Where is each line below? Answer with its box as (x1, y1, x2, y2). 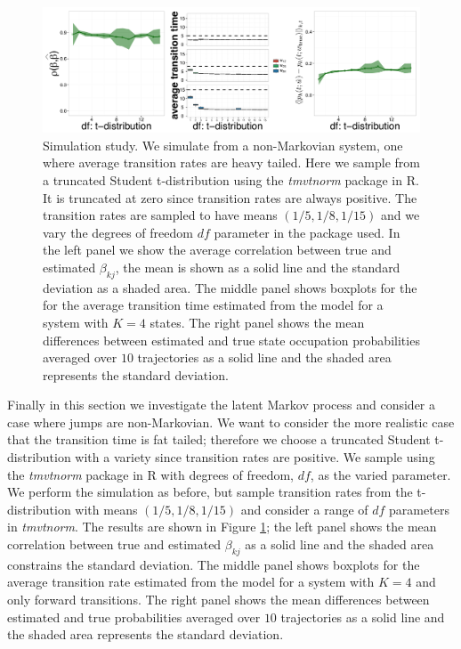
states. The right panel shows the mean (150, 312, 365, 331)
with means (75, 499, 138, 518)
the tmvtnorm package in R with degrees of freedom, (7, 465, 295, 483)
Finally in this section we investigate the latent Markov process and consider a (7, 395, 436, 414)
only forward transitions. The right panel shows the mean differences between (7, 590, 430, 609)
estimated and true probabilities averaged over (7, 607, 261, 626)
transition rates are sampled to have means (43, 206, 278, 224)
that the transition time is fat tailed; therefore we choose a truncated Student (7, 430, 431, 449)
